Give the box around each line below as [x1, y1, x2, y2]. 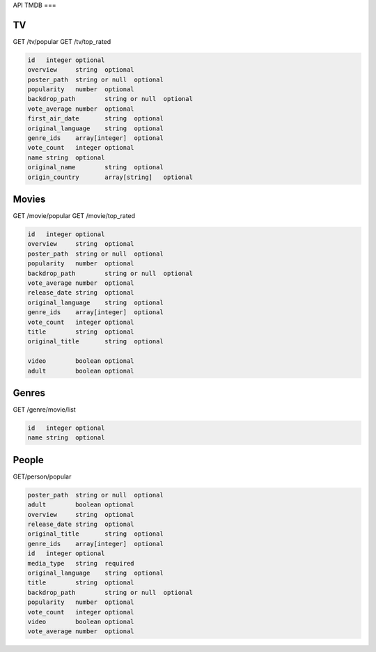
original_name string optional [27, 164, 164, 171]
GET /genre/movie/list [13, 405, 76, 414]
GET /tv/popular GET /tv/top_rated [13, 37, 111, 45]
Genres [13, 387, 45, 398]
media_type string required [27, 559, 135, 567]
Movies [13, 193, 46, 205]
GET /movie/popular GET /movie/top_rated [13, 212, 136, 220]
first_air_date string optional [27, 115, 164, 123]
